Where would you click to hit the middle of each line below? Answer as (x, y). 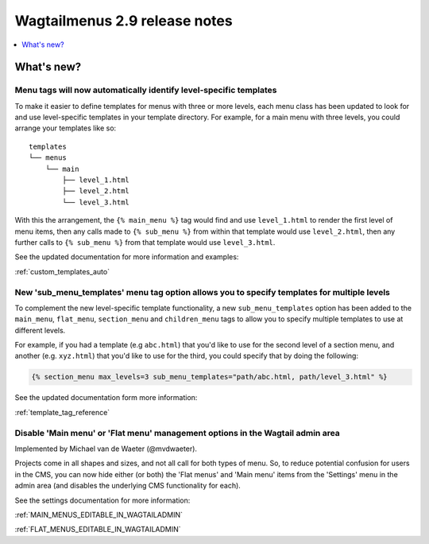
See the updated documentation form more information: (106, 398)
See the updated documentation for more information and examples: (127, 257)
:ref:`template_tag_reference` (62, 412)
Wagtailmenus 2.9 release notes (124, 21)
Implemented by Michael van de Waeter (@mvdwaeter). (106, 449)
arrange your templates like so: (66, 128)
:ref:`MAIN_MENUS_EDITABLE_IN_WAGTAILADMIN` (99, 515)
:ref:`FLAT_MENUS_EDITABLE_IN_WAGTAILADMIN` (98, 530)
